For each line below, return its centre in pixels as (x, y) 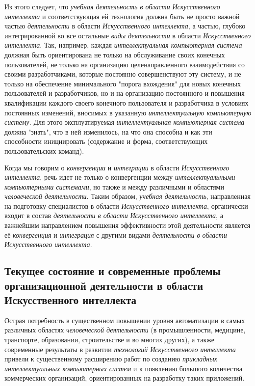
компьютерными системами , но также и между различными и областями (114, 186)
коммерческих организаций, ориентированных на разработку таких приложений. (125, 378)
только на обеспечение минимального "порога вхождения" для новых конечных (123, 83)
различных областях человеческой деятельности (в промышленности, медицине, (125, 330)
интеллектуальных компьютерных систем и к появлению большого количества (123, 368)
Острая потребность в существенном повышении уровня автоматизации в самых (125, 320)
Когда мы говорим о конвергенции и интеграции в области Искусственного (117, 167)
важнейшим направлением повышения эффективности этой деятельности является (127, 225)
